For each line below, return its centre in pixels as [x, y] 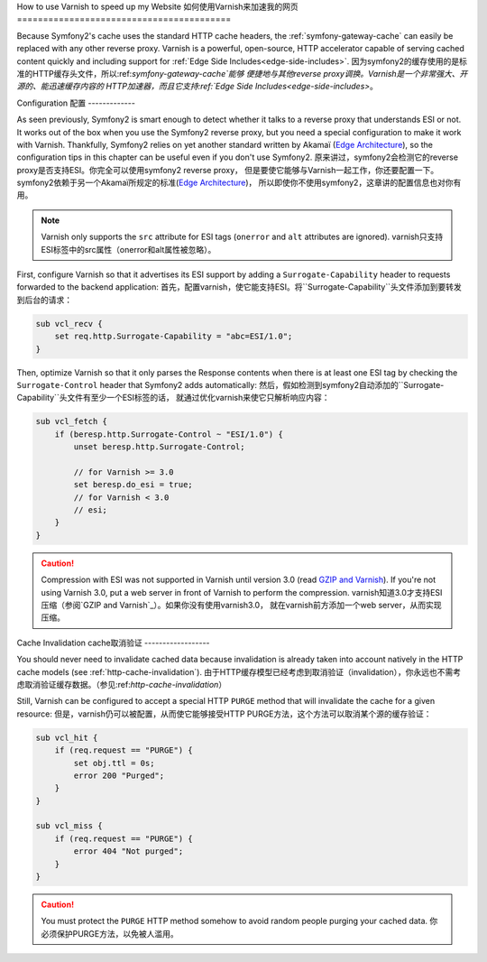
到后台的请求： [44, 300]
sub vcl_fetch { [72, 421]
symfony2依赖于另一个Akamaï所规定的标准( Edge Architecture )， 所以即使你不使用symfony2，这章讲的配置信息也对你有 [239, 183]
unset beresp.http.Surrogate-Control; [159, 447]
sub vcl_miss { [69, 826]
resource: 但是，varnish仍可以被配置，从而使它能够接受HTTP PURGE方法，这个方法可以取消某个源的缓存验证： [224, 714]
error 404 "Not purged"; [129, 851]
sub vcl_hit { [67, 737]
